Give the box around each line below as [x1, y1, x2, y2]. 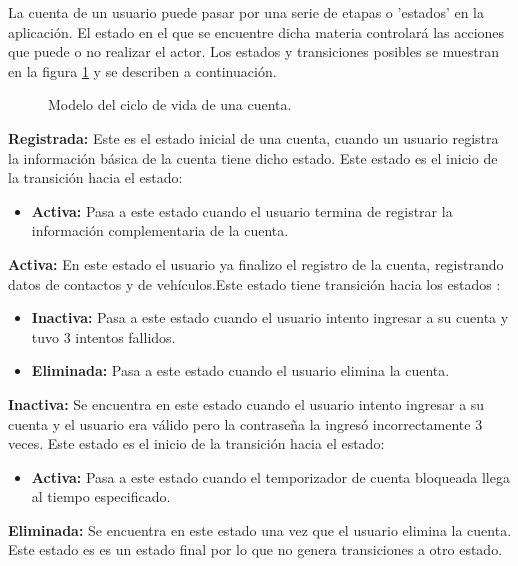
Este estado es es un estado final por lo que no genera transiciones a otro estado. [8, 539, 503, 560]
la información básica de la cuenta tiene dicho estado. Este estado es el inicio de [8, 147, 498, 168]
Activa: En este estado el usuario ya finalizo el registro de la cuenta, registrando [8, 253, 504, 274]
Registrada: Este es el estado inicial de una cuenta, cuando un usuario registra [8, 127, 499, 148]
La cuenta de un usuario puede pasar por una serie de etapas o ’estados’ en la [8, 2, 485, 22]
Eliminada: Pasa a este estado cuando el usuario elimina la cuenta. [31, 360, 450, 381]
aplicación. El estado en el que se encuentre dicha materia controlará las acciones [8, 21, 505, 42]
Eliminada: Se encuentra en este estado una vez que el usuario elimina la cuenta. [8, 519, 512, 540]
